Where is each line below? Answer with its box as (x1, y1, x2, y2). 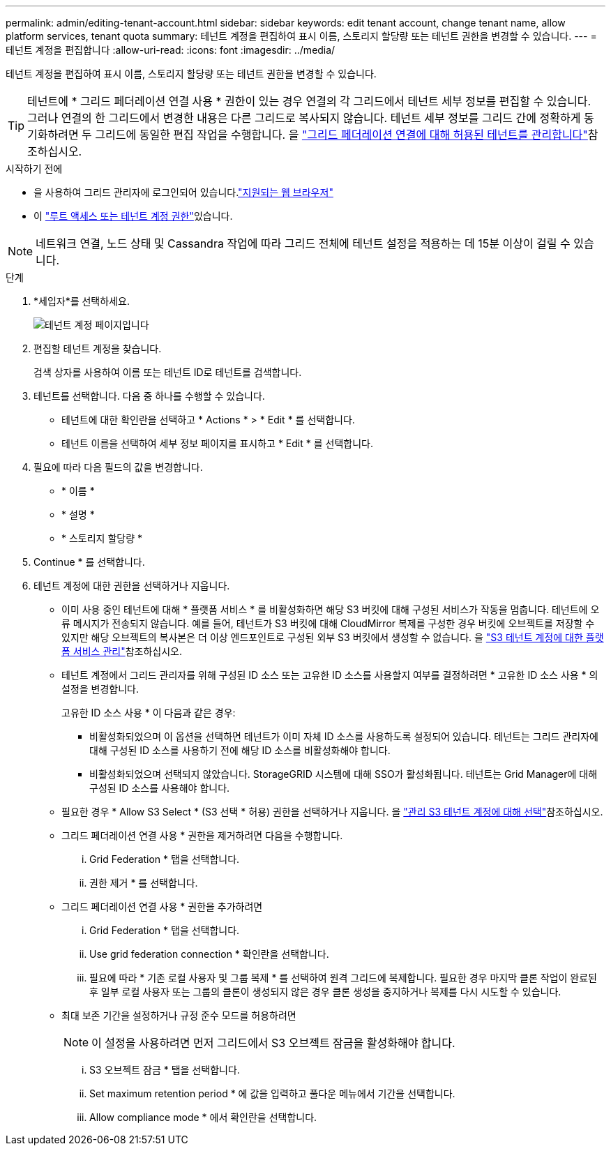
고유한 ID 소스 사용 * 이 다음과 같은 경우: (61, 707, 236, 719)
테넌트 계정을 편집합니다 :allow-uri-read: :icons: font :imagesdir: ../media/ (6, 44, 335, 56)
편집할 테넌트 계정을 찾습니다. (33, 343, 162, 354)
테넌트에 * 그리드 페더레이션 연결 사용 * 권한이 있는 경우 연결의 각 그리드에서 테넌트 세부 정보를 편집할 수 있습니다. (27, 94, 591, 108)
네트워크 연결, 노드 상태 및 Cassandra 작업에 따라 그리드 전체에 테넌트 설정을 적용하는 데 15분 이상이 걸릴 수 (36, 236, 571, 250)
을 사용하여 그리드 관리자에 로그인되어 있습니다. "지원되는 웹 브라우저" (33, 186, 333, 198)
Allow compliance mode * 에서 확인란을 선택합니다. (89, 1111, 317, 1123)
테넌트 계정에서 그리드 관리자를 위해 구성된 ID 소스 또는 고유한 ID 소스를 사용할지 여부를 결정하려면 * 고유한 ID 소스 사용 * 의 (61, 669, 598, 681)
